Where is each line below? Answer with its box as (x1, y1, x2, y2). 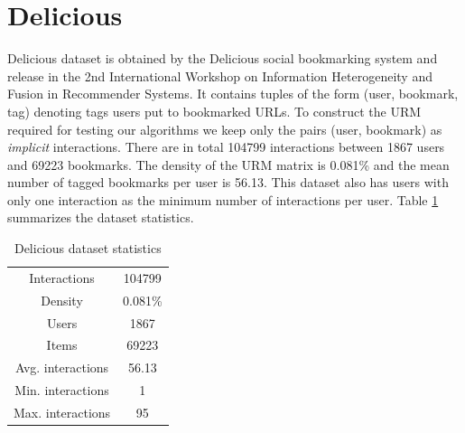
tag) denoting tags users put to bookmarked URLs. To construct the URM (7, 101, 422, 120)
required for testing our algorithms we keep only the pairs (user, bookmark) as (7, 119, 442, 138)
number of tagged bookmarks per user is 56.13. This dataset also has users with (7, 173, 449, 192)
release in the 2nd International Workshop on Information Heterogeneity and (7, 66, 432, 85)
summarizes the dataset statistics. (7, 208, 194, 227)
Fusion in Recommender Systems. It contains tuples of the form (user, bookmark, (7, 84, 459, 103)
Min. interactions (14, 381, 109, 400)
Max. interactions (14, 402, 111, 421)
